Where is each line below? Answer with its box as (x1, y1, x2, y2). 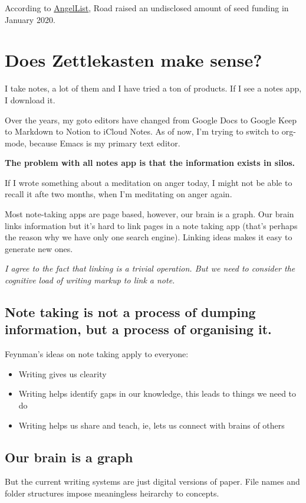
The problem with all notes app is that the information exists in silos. (5, 156, 295, 169)
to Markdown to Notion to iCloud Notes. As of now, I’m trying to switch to (5, 125, 279, 138)
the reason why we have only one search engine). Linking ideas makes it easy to (5, 231, 292, 243)
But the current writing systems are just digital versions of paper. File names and (5, 475, 300, 488)
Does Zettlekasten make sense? (5, 48, 262, 72)
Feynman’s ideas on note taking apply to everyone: (5, 348, 189, 360)
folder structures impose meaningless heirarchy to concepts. (5, 486, 219, 499)
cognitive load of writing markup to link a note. (5, 274, 175, 286)
